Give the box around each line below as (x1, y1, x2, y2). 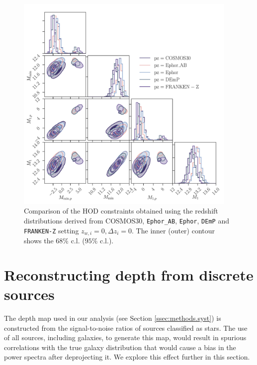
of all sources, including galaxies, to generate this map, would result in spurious (4, 332, 247, 343)
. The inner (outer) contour (132, 225, 215, 235)
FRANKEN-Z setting (24, 225, 79, 235)
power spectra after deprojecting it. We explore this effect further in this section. (4, 352, 250, 362)
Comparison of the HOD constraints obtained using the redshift (24, 206, 218, 216)
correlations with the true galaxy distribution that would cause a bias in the (4, 342, 236, 352)
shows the (24, 235, 54, 246)
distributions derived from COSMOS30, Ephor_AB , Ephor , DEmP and (24, 215, 229, 225)
